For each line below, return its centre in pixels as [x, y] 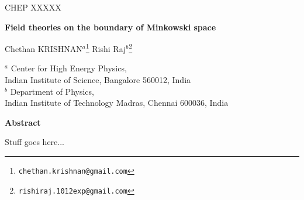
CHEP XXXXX [33, 7]
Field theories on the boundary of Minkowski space [110, 27]
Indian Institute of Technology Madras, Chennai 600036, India [117, 103]
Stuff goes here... [35, 142]
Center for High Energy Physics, [69, 68]
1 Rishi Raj [106, 48]
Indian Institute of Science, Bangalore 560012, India [98, 80]
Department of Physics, [52, 91]
